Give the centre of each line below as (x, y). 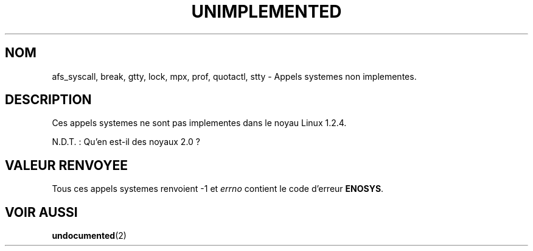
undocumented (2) (89, 236)
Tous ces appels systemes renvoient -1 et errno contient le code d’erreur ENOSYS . (218, 189)
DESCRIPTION (48, 100)
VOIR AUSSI (41, 212)
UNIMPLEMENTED (266, 12)
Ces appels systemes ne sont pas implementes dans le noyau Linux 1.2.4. (199, 123)
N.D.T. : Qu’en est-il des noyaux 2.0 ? (126, 142)
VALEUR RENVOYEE (66, 165)
